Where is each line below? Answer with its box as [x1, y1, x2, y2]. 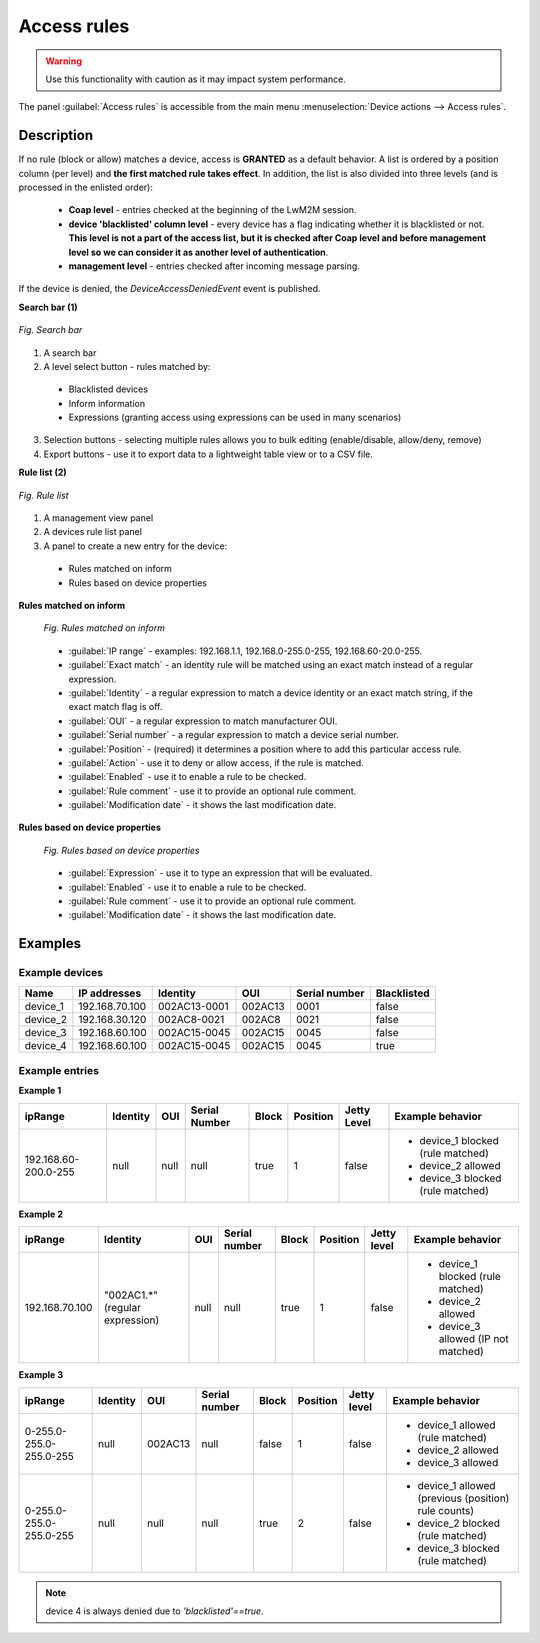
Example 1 [18, 1085, 62, 1097]
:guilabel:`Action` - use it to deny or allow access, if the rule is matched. [68, 756, 364, 769]
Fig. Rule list [18, 489, 69, 501]
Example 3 [18, 1369, 64, 1381]
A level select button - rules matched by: [43, 360, 211, 372]
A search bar [43, 346, 97, 359]
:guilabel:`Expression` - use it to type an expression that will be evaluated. [68, 867, 373, 879]
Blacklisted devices [68, 383, 149, 395]
